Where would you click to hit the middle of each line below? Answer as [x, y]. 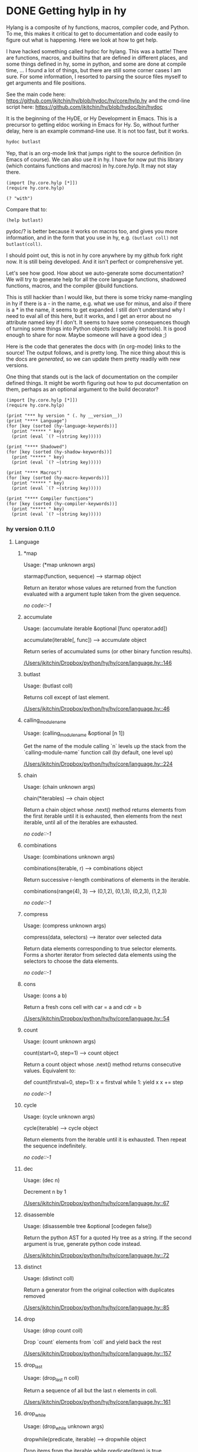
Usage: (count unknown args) [60, 1041]
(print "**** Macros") [34, 473]
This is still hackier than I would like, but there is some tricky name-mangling [99, 297]
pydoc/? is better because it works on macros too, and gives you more [92, 231]
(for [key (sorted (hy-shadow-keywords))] [59, 452]
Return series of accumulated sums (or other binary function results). [108, 651]
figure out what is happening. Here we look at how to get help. [82, 40]
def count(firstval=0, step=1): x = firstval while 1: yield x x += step [103, 1082]
